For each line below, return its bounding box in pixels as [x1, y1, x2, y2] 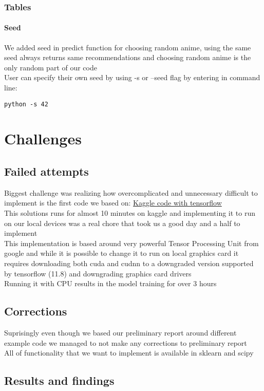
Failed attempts [4, 163, 89, 179]
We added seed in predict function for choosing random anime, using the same [4, 42, 251, 52]
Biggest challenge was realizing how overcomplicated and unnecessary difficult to [4, 187, 258, 198]
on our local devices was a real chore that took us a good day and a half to [4, 217, 240, 228]
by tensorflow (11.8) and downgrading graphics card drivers [4, 268, 192, 278]
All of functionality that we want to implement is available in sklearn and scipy [4, 347, 254, 358]
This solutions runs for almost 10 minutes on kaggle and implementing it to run [4, 208, 256, 218]
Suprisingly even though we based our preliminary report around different [4, 327, 237, 338]
